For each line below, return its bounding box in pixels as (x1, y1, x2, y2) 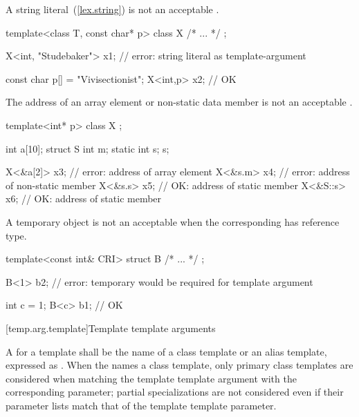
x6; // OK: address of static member (6, 191, 162, 206)
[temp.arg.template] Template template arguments (6, 320, 216, 335)
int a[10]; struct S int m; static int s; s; (6, 141, 169, 155)
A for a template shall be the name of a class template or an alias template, (6, 344, 327, 358)
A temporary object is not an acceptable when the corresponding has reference (6, 214, 340, 229)
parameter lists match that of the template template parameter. (6, 398, 277, 412)
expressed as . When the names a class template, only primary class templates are (6, 358, 353, 372)
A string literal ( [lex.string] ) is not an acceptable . (6, 2, 219, 16)
